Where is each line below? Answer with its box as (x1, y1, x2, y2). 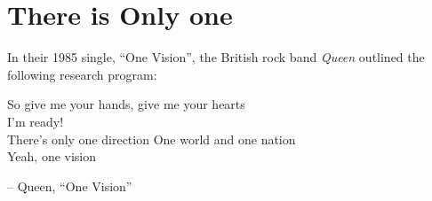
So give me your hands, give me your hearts (7, 95, 245, 113)
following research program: (7, 65, 157, 83)
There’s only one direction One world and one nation (7, 129, 296, 148)
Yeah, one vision (7, 147, 97, 166)
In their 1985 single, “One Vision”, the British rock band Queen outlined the (7, 48, 425, 66)
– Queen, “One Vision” (7, 176, 132, 195)
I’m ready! (7, 112, 64, 130)
